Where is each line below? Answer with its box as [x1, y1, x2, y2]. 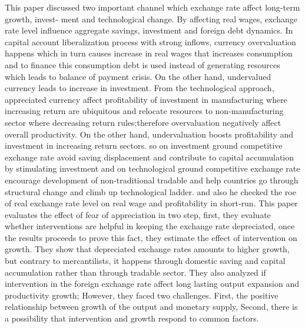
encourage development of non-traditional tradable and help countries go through [5, 173, 299, 186]
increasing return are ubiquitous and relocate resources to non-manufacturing [5, 105, 284, 117]
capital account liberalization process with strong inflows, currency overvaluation [5, 35, 296, 48]
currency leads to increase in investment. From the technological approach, [5, 82, 274, 94]
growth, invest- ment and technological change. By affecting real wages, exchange [5, 12, 297, 25]
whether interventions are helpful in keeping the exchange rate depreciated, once [5, 220, 295, 232]
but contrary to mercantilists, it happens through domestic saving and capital [5, 255, 286, 267]
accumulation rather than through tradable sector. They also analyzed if [5, 266, 266, 278]
